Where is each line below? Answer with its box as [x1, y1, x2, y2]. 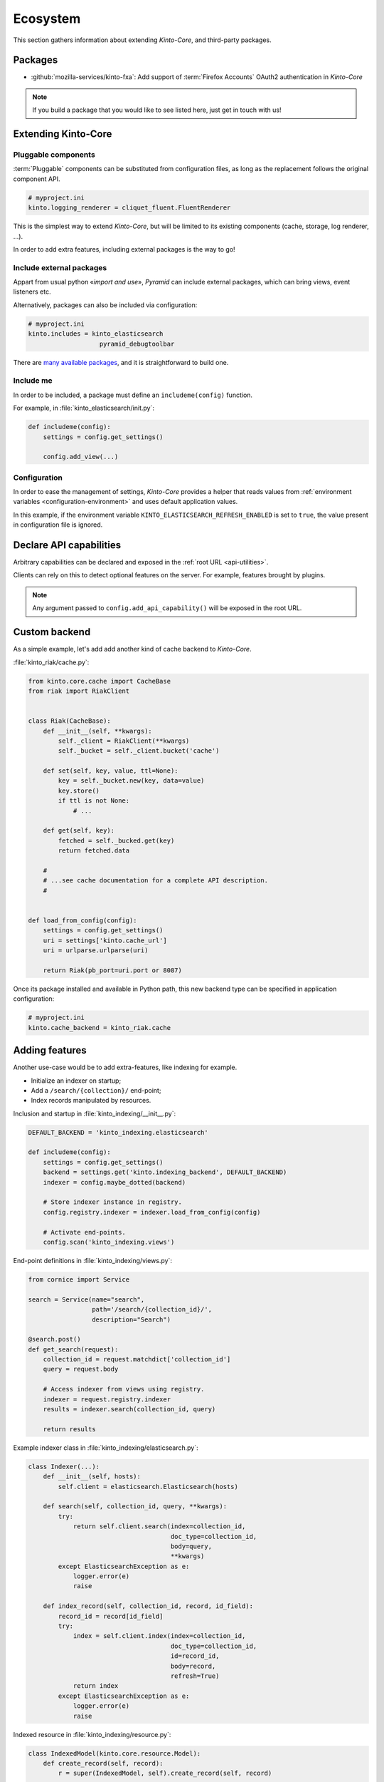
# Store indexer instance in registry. [43, 1198, 183, 1206]
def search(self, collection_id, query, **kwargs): [43, 1503, 228, 1510]
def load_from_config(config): [28, 916, 138, 925]
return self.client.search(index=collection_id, [73, 1523, 246, 1530]
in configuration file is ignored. [13, 520, 103, 529]
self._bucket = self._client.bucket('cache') [58, 747, 220, 755]
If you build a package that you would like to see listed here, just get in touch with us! [32, 105, 282, 114]
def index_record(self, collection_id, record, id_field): [43, 1602, 254, 1610]
